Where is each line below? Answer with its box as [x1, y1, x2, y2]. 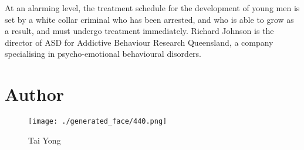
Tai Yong [28, 134, 61, 146]
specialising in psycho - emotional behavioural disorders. [5, 47, 201, 60]
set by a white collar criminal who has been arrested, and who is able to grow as [5, 13, 294, 25]
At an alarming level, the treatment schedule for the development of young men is [5, 2, 300, 13]
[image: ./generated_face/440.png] [28, 117, 167, 126]
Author [5, 82, 65, 106]
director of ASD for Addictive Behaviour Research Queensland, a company [5, 36, 273, 48]
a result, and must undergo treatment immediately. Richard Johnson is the [5, 25, 274, 37]
